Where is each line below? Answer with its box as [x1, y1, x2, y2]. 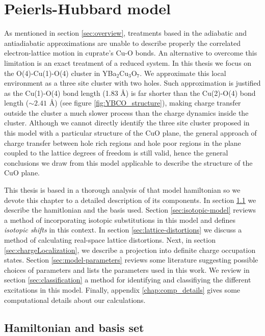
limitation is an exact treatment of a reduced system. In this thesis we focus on [4, 57, 252, 68]
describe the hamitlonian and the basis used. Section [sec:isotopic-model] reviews [4, 204, 256, 215]
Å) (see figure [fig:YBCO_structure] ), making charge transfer [49, 97, 241, 108]
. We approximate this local [140, 67, 226, 78]
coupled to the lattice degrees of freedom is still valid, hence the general [4, 147, 228, 158]
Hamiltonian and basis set [4, 319, 144, 335]
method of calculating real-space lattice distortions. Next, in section [4, 235, 216, 245]
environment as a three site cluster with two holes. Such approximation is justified [4, 77, 261, 88]
